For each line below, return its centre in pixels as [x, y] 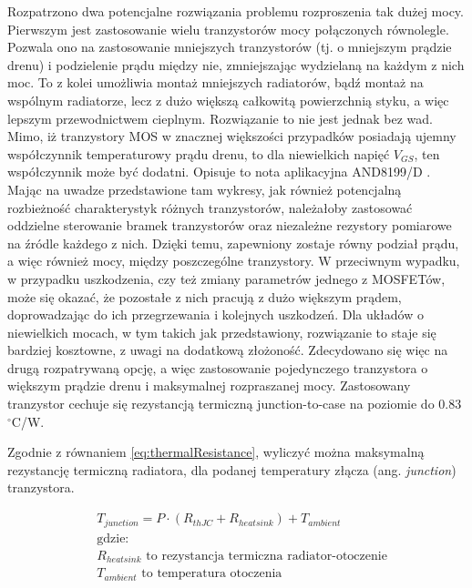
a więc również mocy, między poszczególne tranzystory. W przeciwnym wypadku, [234, 261]
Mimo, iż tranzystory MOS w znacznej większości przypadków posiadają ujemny [232, 136]
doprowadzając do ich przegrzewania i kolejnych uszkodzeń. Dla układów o [215, 314]
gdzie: [113, 538]
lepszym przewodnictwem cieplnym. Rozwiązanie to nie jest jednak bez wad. [220, 118]
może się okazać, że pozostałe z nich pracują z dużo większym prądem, [205, 296]
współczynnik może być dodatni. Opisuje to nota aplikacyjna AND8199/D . [219, 172]
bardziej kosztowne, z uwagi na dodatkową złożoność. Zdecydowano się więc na [228, 350]
